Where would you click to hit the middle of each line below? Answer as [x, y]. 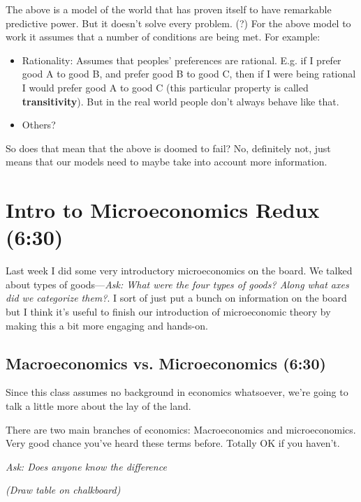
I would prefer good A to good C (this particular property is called [165, 87]
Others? [39, 125]
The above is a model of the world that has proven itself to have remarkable [169, 9]
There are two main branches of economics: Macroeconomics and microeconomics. [181, 429]
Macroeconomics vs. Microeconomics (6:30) [166, 363]
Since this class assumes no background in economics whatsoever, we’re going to [177, 392]
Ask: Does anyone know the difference [86, 466]
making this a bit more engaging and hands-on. [107, 325]
